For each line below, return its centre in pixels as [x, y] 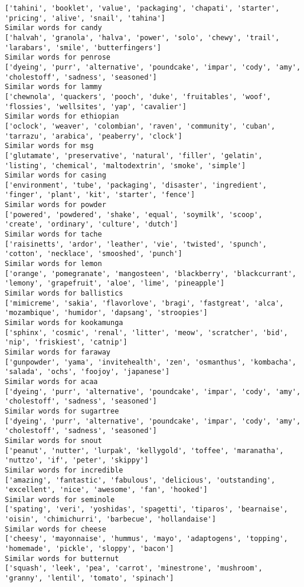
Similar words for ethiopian [62, 117]
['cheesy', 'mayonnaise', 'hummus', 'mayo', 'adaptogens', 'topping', [146, 539]
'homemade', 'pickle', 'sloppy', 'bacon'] [89, 549]
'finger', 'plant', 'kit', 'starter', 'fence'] [100, 195]
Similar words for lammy [53, 87]
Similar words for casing [55, 176]
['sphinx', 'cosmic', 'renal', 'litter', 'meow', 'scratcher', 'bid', [146, 332]
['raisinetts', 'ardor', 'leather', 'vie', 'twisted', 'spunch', [136, 244]
